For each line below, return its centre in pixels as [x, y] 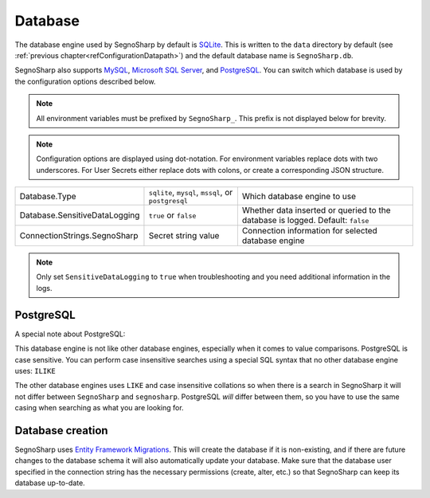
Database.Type [48, 196]
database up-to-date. [50, 483]
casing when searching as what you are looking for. [99, 408]
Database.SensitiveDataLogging [80, 215]
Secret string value [184, 236]
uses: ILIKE [35, 371]
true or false [172, 215]
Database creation [61, 430]
